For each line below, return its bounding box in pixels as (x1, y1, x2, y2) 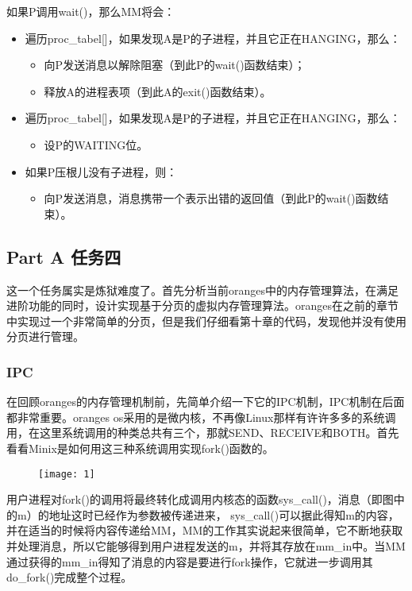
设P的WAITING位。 (44, 136, 148, 153)
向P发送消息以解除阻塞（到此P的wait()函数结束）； (44, 56, 306, 73)
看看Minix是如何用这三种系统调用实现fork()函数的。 (6, 439, 274, 456)
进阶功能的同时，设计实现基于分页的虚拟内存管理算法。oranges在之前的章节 (6, 297, 399, 314)
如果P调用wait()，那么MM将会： (6, 3, 175, 19)
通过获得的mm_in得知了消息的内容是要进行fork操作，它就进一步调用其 (6, 553, 373, 570)
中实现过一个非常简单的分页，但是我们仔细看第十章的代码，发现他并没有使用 (6, 312, 406, 329)
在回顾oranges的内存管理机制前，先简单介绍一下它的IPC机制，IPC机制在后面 (6, 393, 405, 410)
